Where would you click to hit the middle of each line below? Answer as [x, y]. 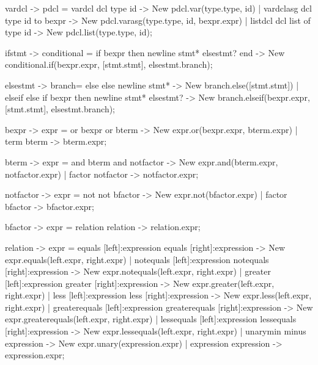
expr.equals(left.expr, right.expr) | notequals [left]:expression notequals [137, 259]
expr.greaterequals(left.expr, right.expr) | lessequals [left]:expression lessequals [151, 319]
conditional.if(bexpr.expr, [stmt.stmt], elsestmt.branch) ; [109, 64]
